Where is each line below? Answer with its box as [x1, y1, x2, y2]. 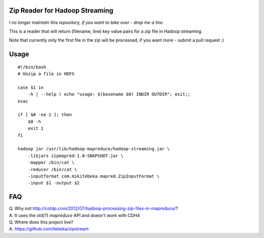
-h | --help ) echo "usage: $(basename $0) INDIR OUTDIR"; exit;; [27, 92, 191, 97]
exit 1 [27, 126, 44, 131]
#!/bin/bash [18, 64, 46, 70]
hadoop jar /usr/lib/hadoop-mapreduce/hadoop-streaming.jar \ [18, 146, 170, 152]
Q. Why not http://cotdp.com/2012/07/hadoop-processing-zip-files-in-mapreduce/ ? [9, 205, 178, 212]
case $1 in [18, 84, 44, 90]
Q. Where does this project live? [9, 219, 73, 225]
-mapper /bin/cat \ [27, 160, 75, 165]
